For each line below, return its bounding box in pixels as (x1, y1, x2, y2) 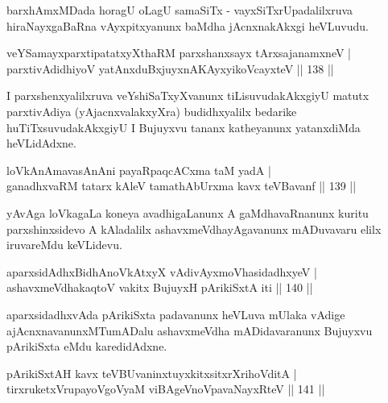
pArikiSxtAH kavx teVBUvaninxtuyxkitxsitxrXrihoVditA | (6, 364, 297, 381)
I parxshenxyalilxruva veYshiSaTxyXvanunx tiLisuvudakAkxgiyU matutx (6, 87, 369, 104)
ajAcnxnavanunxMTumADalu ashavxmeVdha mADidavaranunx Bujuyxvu (6, 322, 373, 339)
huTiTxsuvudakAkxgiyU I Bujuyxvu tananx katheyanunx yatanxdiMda (6, 118, 361, 135)
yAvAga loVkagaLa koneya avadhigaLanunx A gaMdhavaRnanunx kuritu (6, 204, 369, 221)
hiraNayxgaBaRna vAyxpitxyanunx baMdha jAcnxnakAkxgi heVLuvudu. (6, 17, 369, 34)
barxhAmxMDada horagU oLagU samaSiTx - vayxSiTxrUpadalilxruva (6, 2, 353, 18)
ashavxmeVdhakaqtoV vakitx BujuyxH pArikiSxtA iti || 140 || (6, 279, 313, 296)
